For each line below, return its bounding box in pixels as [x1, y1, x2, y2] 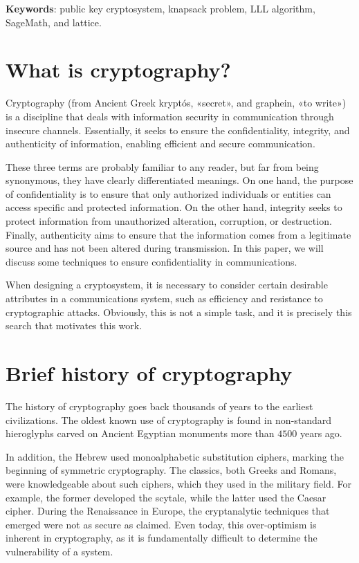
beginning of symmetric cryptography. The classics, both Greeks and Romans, [6, 463, 337, 477]
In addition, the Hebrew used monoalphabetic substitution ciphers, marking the [6, 449, 344, 463]
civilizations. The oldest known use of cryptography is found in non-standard [6, 412, 332, 427]
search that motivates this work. [6, 318, 142, 333]
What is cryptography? [6, 55, 231, 84]
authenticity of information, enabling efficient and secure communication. [6, 136, 315, 151]
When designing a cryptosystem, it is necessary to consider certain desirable [6, 277, 328, 292]
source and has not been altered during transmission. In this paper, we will [6, 241, 324, 255]
